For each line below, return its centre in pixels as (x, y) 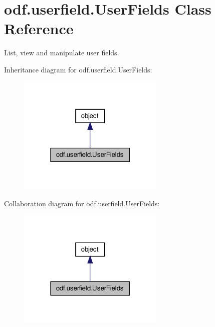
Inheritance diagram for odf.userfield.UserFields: (78, 69)
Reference (39, 28)
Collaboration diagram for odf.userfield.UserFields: (82, 203)
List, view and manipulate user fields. (62, 53)
